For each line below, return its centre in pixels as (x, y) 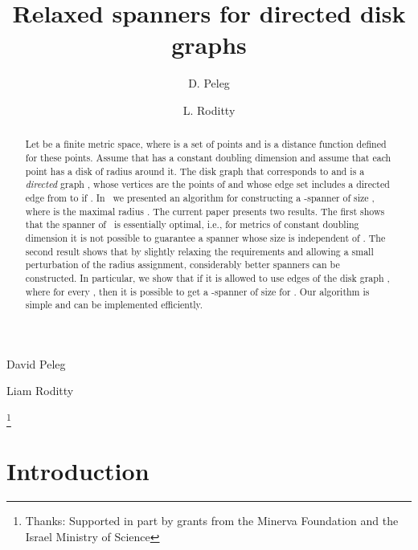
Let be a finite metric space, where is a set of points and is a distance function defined (206, 144)
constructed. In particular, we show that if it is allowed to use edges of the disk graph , (207, 277)
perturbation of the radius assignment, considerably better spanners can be (182, 265)
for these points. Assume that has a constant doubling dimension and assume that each (208, 157)
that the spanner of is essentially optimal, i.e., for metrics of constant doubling (192, 224)
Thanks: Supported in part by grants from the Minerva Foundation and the (212, 521)
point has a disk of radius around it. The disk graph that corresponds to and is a (195, 171)
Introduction (78, 470)
